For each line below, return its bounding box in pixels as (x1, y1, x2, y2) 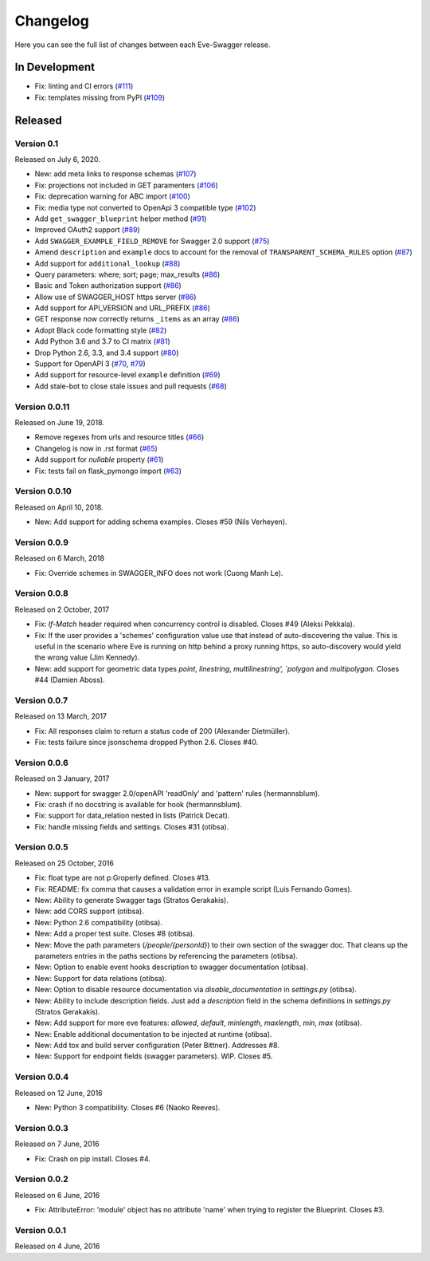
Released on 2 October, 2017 (14, 605, 110, 614)
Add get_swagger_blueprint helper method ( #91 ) (34, 214, 207, 223)
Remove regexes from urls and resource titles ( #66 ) (34, 432, 205, 442)
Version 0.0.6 (14, 757, 69, 768)
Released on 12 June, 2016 (14, 1088, 103, 1097)
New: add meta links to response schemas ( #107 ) (34, 169, 197, 179)
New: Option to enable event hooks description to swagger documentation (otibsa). (34, 962, 308, 972)
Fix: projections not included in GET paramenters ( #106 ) (34, 180, 218, 190)
